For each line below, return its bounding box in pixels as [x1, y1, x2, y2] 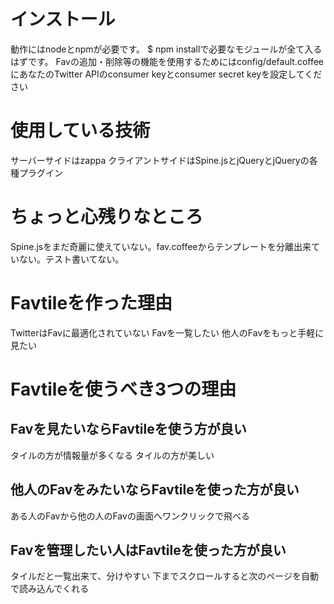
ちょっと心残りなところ [10, 206, 204, 229]
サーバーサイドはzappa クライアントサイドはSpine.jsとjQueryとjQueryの [10, 154, 310, 166]
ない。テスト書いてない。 [18, 253, 125, 265]
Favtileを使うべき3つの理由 [10, 378, 237, 400]
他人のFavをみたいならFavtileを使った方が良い [10, 481, 300, 499]
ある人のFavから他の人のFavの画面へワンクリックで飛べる [10, 510, 250, 522]
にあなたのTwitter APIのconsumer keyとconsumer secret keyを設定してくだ [10, 68, 323, 80]
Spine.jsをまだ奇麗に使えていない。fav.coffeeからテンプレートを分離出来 [10, 240, 312, 252]
